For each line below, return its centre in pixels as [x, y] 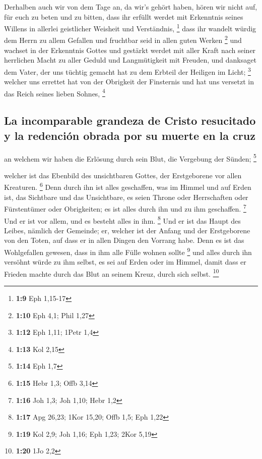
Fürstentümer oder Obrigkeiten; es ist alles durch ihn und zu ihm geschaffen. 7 [125, 208]
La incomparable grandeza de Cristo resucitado [130, 120]
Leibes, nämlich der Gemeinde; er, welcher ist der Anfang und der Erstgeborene [127, 230]
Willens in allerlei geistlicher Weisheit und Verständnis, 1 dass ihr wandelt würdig [130, 28]
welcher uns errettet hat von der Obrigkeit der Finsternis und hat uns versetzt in [129, 82]
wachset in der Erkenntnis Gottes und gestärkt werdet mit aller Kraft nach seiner [130, 50]
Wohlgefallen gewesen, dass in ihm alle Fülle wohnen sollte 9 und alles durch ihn [128, 251]
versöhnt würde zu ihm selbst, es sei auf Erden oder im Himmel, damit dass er [125, 262]
